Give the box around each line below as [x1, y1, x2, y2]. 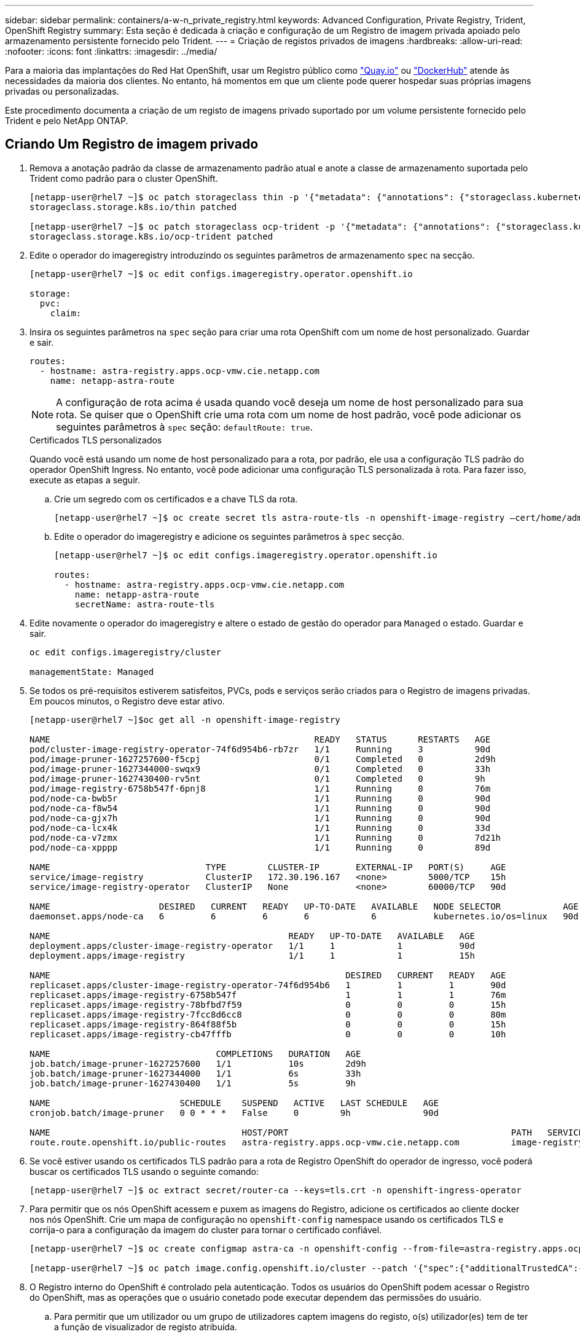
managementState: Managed [29, 666, 154, 677]
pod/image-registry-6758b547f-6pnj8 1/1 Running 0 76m [29, 783, 491, 793]
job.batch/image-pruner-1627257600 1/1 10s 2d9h [29, 1058, 366, 1069]
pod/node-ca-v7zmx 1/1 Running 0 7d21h [29, 832, 501, 843]
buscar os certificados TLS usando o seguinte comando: [29, 1166, 259, 1177]
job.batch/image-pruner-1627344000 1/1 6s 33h [29, 1068, 361, 1078]
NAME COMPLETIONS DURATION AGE [29, 1048, 361, 1059]
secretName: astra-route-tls [74, 599, 215, 609]
